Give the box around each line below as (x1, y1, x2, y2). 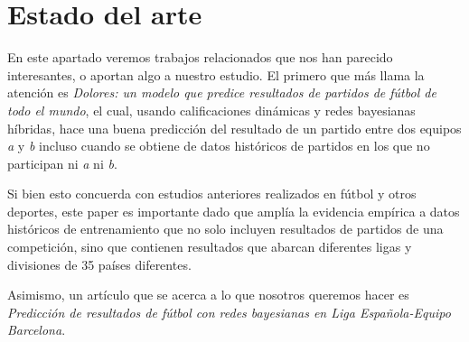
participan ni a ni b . (7, 153, 117, 172)
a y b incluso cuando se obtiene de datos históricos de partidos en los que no (7, 136, 430, 155)
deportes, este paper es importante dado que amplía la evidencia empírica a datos (7, 201, 460, 220)
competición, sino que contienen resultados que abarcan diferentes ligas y (7, 237, 412, 256)
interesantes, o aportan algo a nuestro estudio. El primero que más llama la (7, 65, 425, 84)
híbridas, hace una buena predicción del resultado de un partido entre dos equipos (7, 118, 462, 137)
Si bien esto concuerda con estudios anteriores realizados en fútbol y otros (7, 184, 417, 203)
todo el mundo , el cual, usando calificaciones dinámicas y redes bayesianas (7, 100, 416, 119)
